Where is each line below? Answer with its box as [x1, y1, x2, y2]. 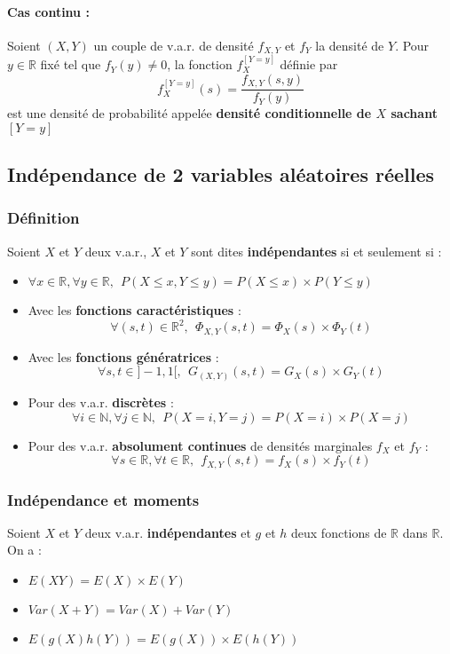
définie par [280, 55, 338, 74]
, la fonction [167, 55, 233, 74]
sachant [391, 104, 438, 122]
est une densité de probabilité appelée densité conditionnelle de [7, 104, 372, 122]
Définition [7, 207, 80, 229]
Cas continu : [7, 2, 90, 20]
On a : [7, 540, 42, 559]
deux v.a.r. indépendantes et [84, 523, 251, 541]
